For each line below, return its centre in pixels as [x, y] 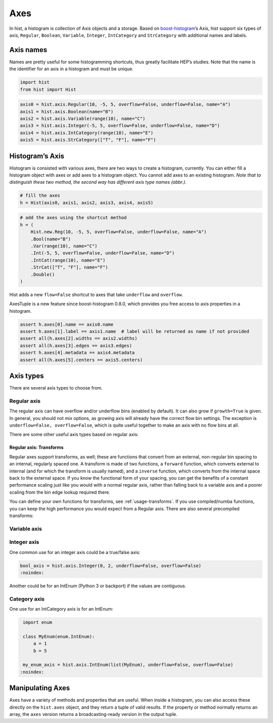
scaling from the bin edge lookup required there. [60, 492]
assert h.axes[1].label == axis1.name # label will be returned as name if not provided [135, 332]
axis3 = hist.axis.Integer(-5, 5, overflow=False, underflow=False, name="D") [120, 126]
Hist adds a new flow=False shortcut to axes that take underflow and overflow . [96, 294]
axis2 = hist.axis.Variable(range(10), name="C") [83, 118]
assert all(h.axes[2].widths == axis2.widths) [79, 338]
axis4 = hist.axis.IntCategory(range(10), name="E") [87, 133]
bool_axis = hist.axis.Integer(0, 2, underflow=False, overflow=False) [111, 566]
